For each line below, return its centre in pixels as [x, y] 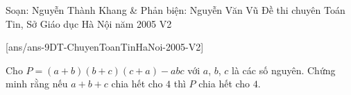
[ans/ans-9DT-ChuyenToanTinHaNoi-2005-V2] [105, 47]
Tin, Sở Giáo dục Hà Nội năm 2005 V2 [89, 23]
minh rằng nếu [37, 84]
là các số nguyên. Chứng [284, 70]
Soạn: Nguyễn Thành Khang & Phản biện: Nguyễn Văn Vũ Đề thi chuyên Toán [175, 10]
